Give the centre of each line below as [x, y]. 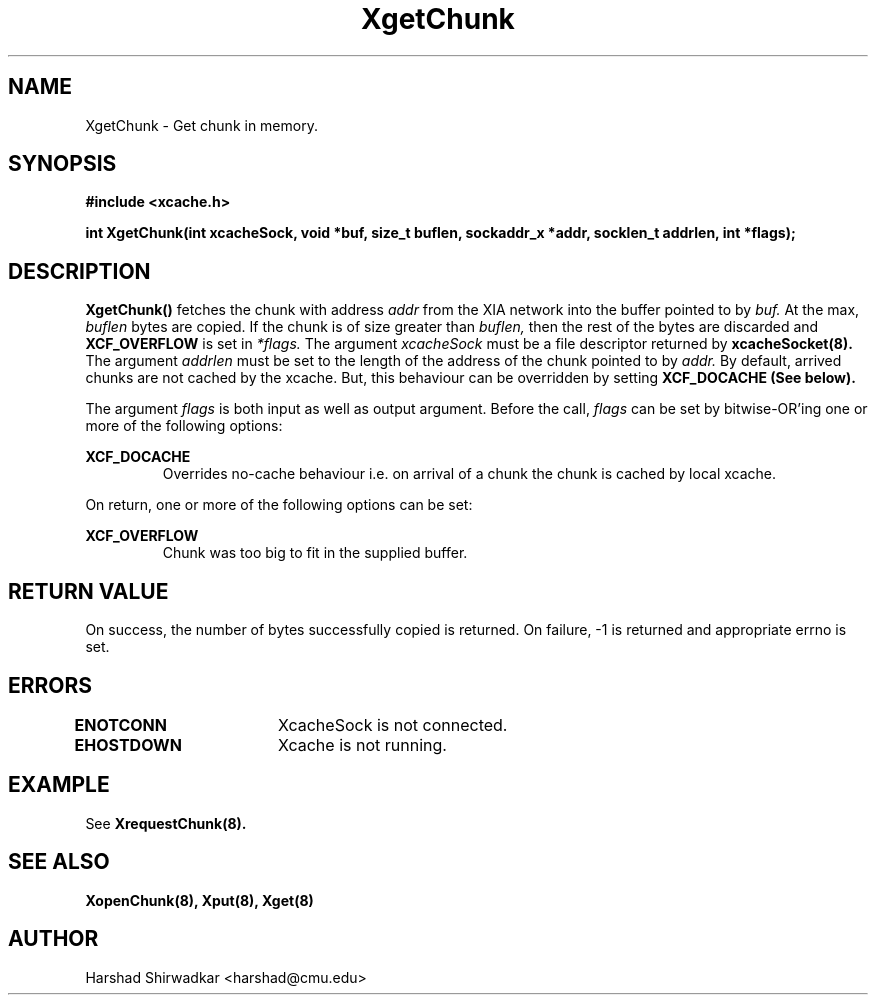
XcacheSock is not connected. [392, 724]
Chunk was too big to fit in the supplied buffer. [315, 553]
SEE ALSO [59, 862]
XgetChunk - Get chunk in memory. [201, 125]
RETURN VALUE [88, 591]
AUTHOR [53, 939]
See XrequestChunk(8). [166, 823]
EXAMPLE [59, 785]
